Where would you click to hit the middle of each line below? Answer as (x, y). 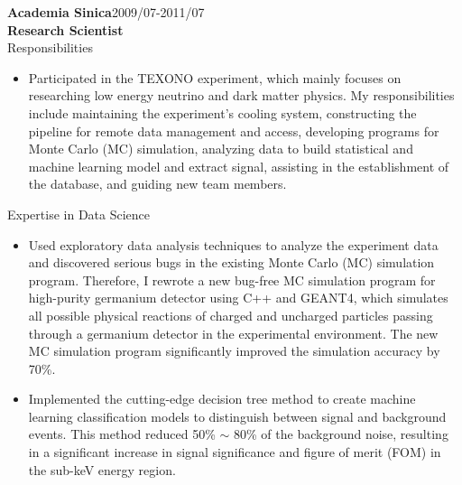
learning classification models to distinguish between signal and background (237, 416)
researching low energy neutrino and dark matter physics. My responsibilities (241, 95)
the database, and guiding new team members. (157, 184)
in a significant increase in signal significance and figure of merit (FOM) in (235, 452)
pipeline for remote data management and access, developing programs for (234, 131)
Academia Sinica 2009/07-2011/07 (106, 12)
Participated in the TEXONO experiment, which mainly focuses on (215, 77)
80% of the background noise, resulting (341, 434)
